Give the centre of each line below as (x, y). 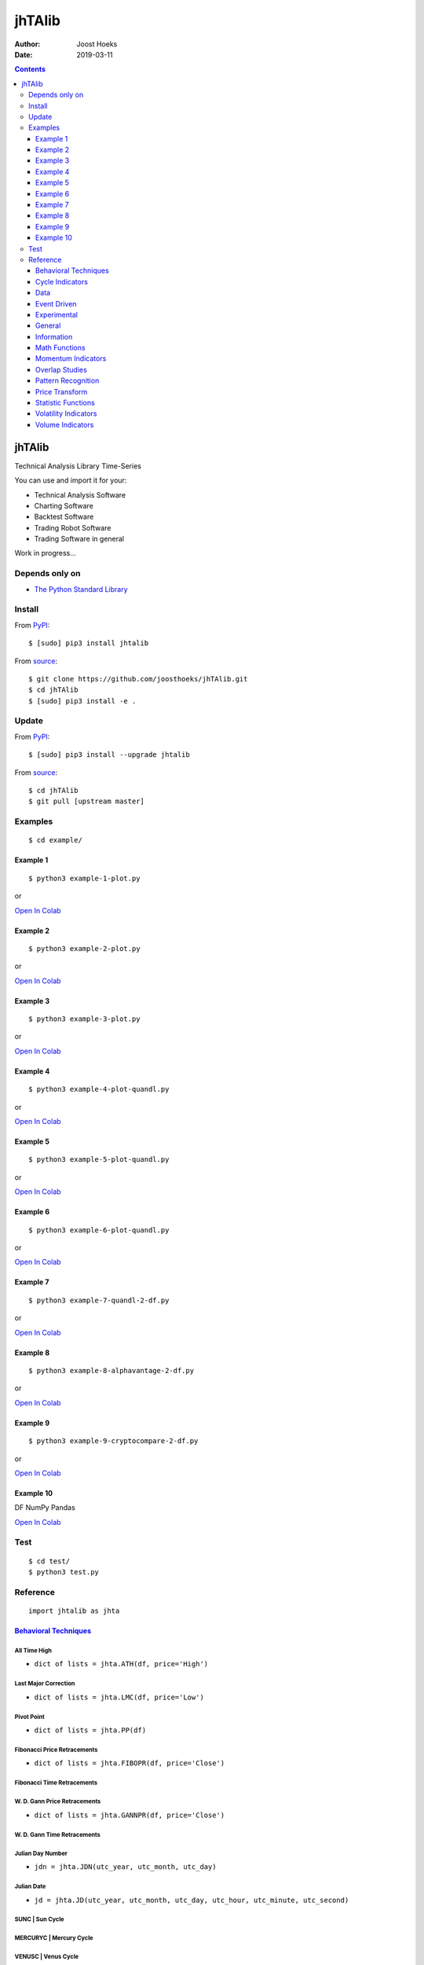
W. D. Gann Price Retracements (58, 1802)
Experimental (57, 314)
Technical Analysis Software (80, 494)
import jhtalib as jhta (74, 1611)
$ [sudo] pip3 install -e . (82, 701)
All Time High (33, 1651)
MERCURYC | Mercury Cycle (54, 1938)
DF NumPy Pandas (45, 1508)
